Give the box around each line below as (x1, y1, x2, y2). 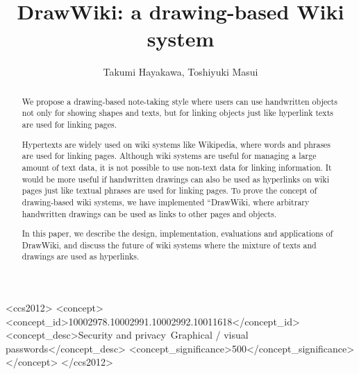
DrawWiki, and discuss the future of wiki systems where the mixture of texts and (22, 239, 317, 250)
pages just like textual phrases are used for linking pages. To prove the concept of (22, 185, 317, 196)
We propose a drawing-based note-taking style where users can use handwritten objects (22, 95, 337, 107)
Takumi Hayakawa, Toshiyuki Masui (103, 65, 258, 79)
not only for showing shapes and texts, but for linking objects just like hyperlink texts (22, 107, 333, 119)
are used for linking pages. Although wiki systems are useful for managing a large (22, 150, 317, 162)
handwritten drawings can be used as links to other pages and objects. (22, 207, 276, 219)
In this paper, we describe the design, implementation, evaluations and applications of (22, 228, 333, 239)
